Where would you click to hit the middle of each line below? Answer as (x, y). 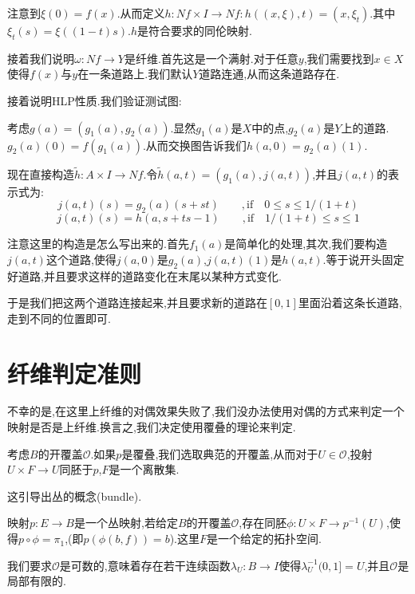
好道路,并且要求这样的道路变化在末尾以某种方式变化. (144, 275)
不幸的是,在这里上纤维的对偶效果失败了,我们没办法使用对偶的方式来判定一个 (206, 411)
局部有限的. (37, 581)
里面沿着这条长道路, (350, 303)
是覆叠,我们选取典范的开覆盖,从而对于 (220, 453)
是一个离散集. (144, 469)
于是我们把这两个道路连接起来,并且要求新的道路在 (137, 303)
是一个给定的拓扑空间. (264, 539)
